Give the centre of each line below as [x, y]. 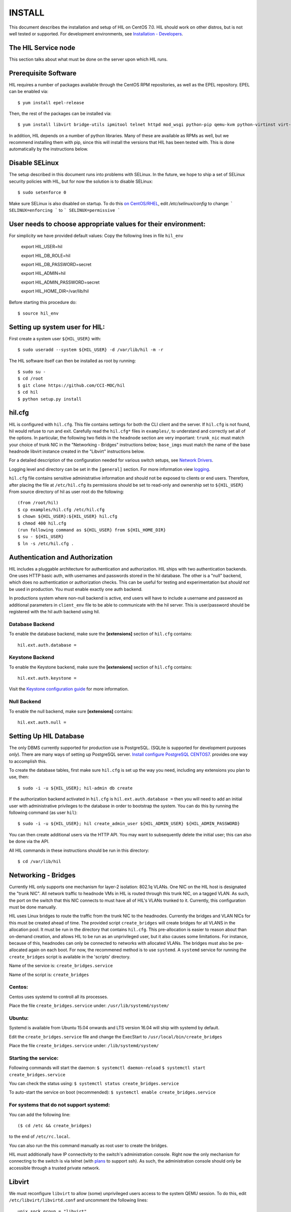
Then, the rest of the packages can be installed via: [60, 113]
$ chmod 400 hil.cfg [42, 523]
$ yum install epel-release [51, 103]
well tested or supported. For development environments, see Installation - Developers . [96, 33]
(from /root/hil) [38, 503]
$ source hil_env [38, 313]
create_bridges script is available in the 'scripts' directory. [70, 957]
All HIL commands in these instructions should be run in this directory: [79, 850]
